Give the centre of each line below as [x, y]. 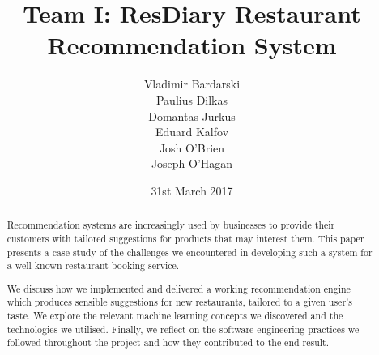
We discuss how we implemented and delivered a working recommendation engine [179, 288]
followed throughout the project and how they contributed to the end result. [168, 342]
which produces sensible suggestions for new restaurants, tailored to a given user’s [180, 302]
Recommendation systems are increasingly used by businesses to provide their [171, 225]
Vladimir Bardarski [192, 84]
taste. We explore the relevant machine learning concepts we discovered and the [175, 316]
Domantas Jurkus [192, 115]
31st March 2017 [192, 190]
